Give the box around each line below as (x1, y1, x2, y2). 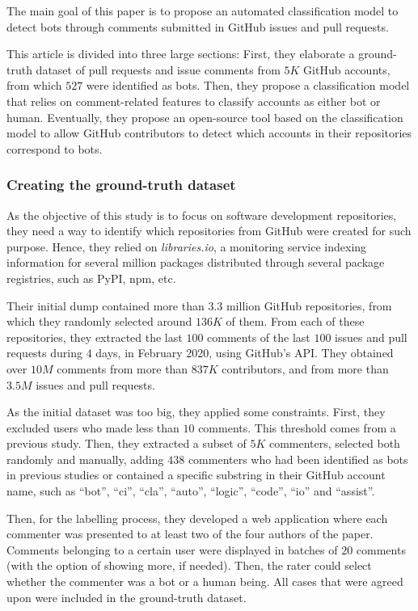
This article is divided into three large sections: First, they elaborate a (6, 45, 355, 62)
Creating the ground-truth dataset (6, 175, 236, 195)
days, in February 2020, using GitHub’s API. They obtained (95, 344, 394, 361)
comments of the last (207, 328, 310, 345)
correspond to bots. (6, 140, 103, 157)
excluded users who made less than (6, 419, 179, 436)
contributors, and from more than (222, 360, 389, 377)
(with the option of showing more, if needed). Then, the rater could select (6, 557, 372, 574)
